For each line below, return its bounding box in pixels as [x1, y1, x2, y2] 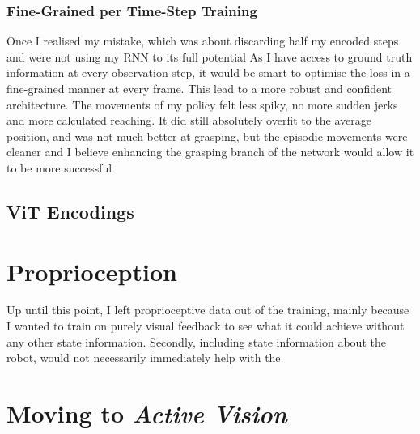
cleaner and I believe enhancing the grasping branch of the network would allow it [6, 143, 414, 160]
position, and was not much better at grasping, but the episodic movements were [6, 127, 408, 144]
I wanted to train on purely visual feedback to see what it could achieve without [6, 317, 405, 334]
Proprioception [6, 254, 177, 287]
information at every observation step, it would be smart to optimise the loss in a [6, 64, 410, 81]
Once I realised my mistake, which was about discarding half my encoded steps [6, 32, 399, 49]
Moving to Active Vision [6, 397, 287, 431]
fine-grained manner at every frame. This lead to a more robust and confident [6, 80, 392, 96]
